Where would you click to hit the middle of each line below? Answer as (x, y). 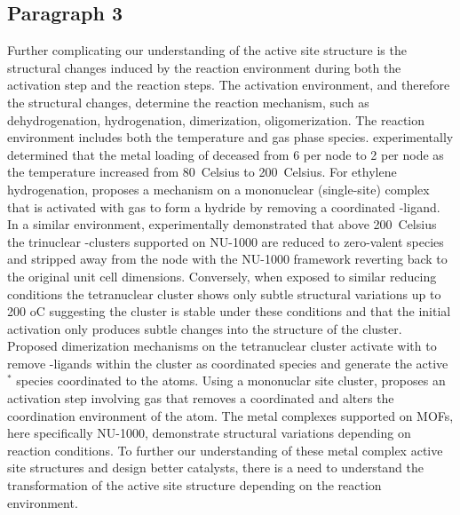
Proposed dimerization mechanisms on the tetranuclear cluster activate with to (222, 346)
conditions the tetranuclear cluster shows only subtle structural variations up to (224, 293)
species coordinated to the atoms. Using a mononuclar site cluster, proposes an (231, 380)
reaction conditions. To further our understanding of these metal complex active (225, 450)
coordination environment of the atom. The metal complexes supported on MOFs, (230, 415)
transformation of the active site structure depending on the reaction (194, 485)
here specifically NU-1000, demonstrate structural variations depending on (209, 433)
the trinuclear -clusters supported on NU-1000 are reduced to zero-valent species (226, 241)
